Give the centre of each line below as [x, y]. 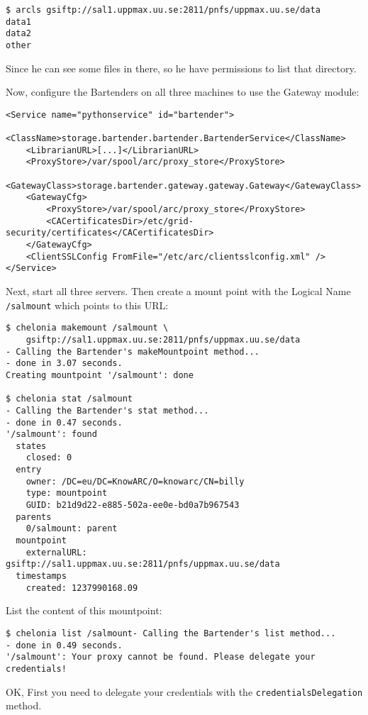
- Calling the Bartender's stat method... [107, 410]
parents [34, 517]
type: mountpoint [67, 493]
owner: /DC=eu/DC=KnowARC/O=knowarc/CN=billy [135, 481]
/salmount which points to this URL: [87, 305]
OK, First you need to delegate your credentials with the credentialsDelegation [184, 691]
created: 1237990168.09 [82, 588]
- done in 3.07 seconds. [64, 364]
